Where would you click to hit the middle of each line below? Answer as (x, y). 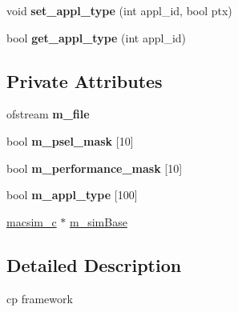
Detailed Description (94, 264)
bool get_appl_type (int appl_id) (97, 37)
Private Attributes (85, 80)
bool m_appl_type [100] (72, 195)
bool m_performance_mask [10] (95, 168)
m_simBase (99, 221)
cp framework (40, 298)
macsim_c (32, 221)
